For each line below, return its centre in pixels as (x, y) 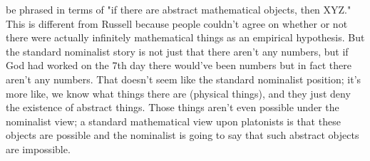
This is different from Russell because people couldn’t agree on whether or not (177, 23)
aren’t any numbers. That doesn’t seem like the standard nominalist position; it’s (184, 79)
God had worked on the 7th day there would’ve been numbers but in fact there (179, 65)
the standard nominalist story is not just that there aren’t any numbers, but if (177, 51)
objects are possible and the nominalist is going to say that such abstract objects (183, 135)
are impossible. (38, 149)
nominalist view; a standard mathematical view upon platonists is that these (173, 121)
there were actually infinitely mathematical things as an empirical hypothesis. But (185, 37)
